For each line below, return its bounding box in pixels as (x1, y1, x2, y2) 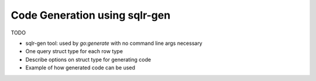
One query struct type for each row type (25, 48, 123, 55)
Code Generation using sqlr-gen (11, 9, 171, 22)
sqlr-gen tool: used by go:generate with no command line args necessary (25, 40, 202, 47)
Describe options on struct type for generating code (25, 56, 152, 63)
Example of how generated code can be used (25, 64, 136, 71)
